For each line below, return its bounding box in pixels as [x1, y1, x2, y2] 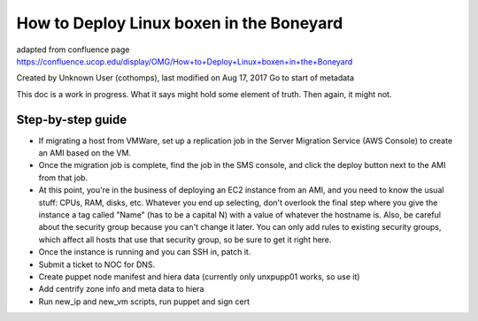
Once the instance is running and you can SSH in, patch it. [38, 247, 251, 257]
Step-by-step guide [16, 111, 127, 127]
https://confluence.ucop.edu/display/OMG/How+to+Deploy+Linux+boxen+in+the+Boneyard [16, 56, 353, 66]
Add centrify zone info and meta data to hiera [38, 284, 204, 294]
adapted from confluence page [16, 44, 130, 55]
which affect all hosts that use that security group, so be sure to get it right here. [38, 234, 332, 245]
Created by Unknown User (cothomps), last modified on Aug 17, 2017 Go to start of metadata [16, 73, 354, 83]
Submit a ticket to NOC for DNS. [38, 259, 156, 270]
